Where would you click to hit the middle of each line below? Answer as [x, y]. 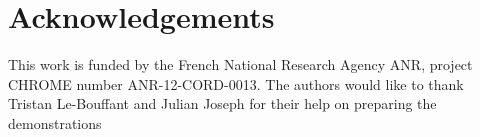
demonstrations [55, 122]
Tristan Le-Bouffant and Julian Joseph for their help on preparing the [222, 103]
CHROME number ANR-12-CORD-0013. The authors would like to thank [236, 83]
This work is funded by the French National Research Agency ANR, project [240, 64]
